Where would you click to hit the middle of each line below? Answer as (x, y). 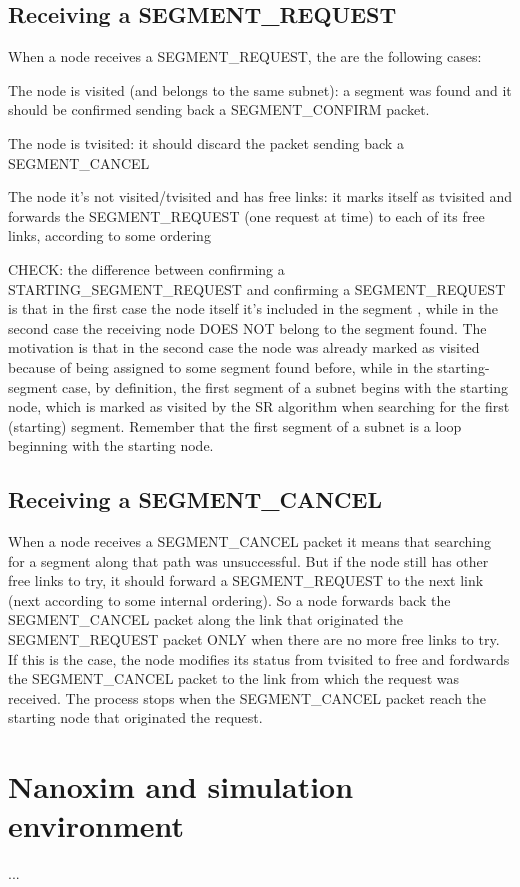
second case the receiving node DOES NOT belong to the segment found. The (247, 327)
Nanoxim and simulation (181, 786)
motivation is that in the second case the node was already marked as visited (244, 347)
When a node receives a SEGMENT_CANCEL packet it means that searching (249, 541)
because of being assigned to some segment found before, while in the (220, 366)
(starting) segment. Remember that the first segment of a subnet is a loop (235, 425)
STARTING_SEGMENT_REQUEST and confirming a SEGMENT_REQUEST (257, 288)
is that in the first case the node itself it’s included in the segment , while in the (253, 308)
